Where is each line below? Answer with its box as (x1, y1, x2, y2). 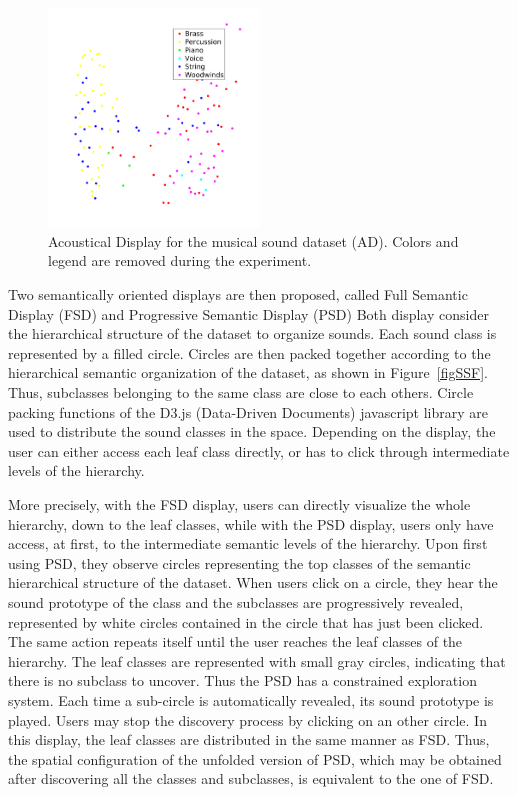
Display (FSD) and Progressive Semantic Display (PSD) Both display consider (8, 303, 489, 324)
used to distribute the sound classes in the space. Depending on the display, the (8, 421, 496, 442)
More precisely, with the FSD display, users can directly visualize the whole (8, 493, 471, 514)
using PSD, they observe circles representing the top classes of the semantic (8, 552, 471, 573)
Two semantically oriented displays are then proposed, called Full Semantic (8, 284, 468, 305)
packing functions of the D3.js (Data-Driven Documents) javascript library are (8, 401, 489, 422)
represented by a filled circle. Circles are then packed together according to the (8, 342, 491, 363)
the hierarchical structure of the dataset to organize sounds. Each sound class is (8, 323, 497, 344)
